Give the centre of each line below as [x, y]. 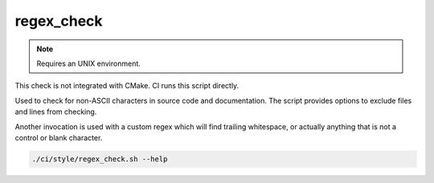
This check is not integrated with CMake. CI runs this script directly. [127, 86]
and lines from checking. [56, 112]
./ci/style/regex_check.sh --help [100, 159]
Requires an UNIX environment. [88, 63]
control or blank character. [59, 137]
